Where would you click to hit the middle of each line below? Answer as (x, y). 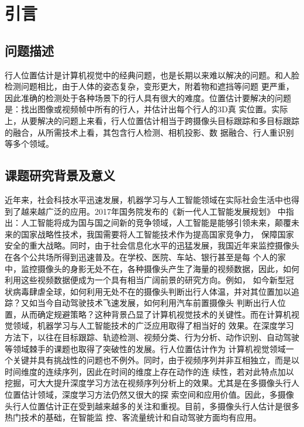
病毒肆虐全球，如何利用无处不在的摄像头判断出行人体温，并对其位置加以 (152, 291)
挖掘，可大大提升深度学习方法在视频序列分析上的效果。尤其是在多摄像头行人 (152, 383)
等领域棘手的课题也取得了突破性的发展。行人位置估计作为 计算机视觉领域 (145, 348)
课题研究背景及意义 (60, 175)
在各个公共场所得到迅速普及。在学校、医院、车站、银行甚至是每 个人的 (141, 256)
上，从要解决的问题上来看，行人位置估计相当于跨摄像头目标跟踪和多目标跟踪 (152, 120)
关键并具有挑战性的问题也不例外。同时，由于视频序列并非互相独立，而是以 (156, 360)
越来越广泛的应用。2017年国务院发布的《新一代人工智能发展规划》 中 (153, 211)
